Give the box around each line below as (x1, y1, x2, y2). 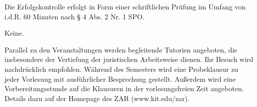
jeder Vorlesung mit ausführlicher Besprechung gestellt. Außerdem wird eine (4, 73, 236, 84)
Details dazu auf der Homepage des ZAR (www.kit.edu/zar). (4, 93, 189, 103)
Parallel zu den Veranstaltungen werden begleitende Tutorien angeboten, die (4, 44, 238, 54)
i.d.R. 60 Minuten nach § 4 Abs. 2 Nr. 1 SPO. (4, 11, 145, 21)
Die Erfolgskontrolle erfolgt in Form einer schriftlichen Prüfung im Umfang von (4, 1, 246, 11)
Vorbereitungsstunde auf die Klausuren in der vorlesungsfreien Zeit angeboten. (4, 83, 244, 94)
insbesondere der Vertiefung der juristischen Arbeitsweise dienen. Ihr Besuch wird (4, 54, 254, 64)
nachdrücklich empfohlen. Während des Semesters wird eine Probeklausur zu (4, 63, 239, 74)
